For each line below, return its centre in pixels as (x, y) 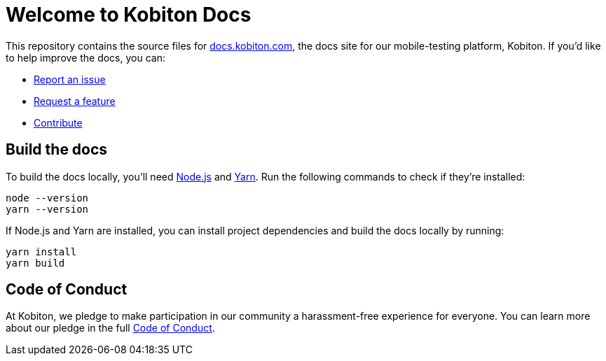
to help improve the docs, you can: (85, 57)
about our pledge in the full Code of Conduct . (110, 328)
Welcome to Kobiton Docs (129, 15)
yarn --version (47, 209)
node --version (47, 198)
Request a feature (75, 101)
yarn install (41, 252)
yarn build (35, 263)
